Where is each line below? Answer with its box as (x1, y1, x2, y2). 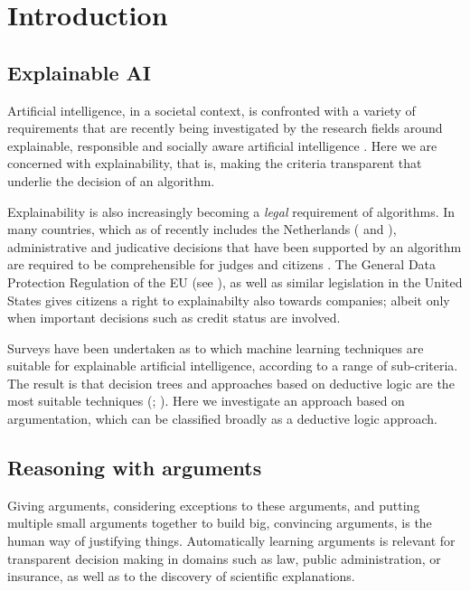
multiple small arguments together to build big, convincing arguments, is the (7, 513, 432, 532)
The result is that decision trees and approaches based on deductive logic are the (7, 373, 455, 392)
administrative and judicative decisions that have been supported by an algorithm (7, 237, 462, 256)
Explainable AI (7, 58, 151, 86)
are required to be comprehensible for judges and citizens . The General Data (7, 255, 437, 274)
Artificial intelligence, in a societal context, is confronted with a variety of (7, 100, 416, 119)
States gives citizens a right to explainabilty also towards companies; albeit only (7, 290, 450, 309)
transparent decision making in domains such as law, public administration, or (7, 549, 441, 568)
